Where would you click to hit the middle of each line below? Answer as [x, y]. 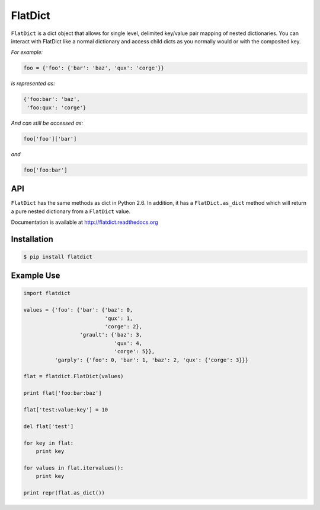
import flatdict [47, 293]
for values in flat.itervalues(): [73, 468]
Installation [32, 239]
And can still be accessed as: [47, 123]
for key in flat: [49, 443]
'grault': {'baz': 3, [111, 335]
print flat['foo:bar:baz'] [63, 393]
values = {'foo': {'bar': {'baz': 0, [78, 310]
